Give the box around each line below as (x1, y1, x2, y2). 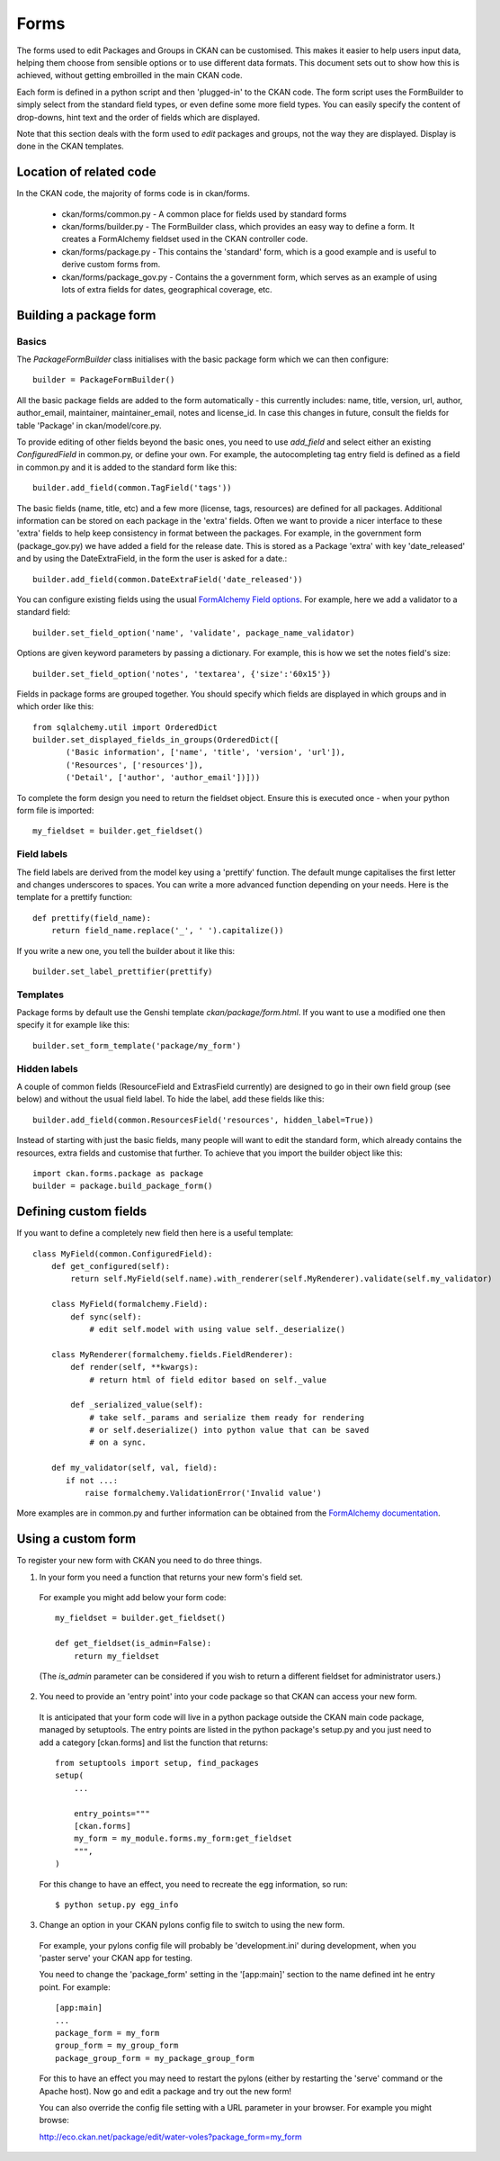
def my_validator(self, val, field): (50, 1463, 218, 1473)
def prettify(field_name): (32, 913, 152, 923)
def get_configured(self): (50, 1261, 171, 1271)
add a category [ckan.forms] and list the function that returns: (39, 1737, 269, 1748)
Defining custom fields (16, 1204, 147, 1220)
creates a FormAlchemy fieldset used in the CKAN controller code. (61, 234, 308, 245)
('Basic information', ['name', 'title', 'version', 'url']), (66, 747, 346, 758)
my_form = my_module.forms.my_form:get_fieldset (73, 1833, 292, 1844)
